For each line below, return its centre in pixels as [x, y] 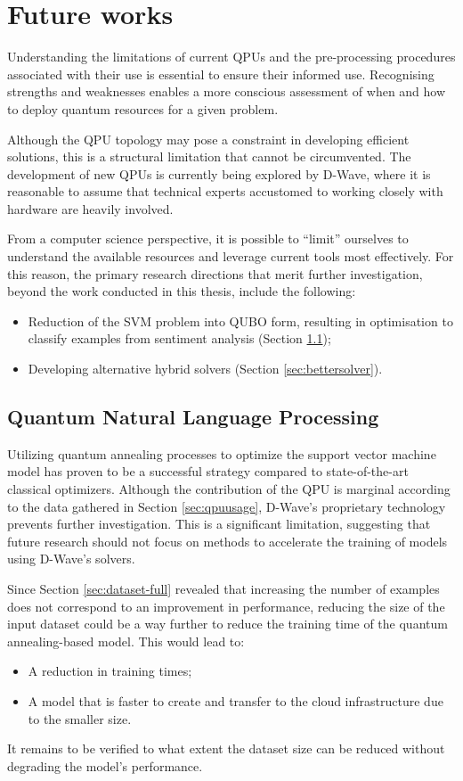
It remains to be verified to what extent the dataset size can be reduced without [226, 748]
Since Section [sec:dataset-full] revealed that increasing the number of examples [223, 588]
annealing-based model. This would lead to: [126, 641]
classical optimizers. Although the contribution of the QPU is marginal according [229, 489]
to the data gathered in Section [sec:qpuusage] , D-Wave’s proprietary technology [227, 506]
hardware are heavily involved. [90, 208]
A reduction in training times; [110, 671]
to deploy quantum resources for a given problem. [143, 108]
